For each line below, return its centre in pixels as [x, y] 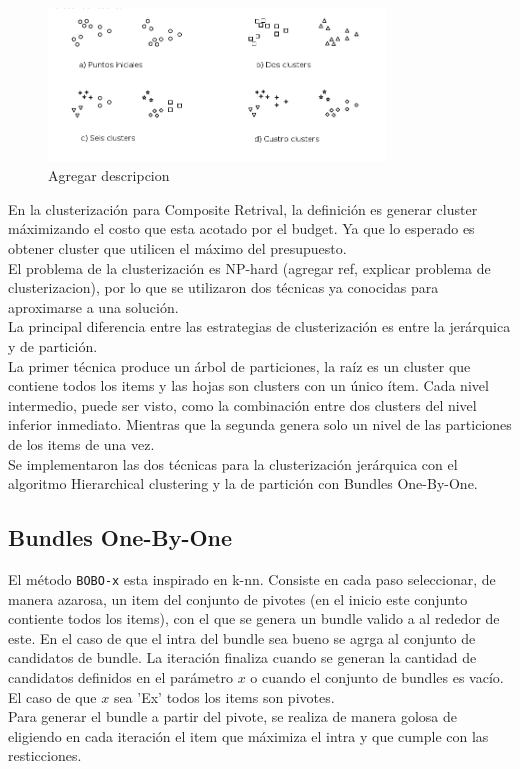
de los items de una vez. [81, 443]
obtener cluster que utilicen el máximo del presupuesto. [177, 248]
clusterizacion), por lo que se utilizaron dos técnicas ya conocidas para [223, 287]
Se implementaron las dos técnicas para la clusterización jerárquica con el [233, 463]
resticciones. [45, 755]
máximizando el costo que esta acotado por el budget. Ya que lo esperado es [241, 228]
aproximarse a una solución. [93, 306]
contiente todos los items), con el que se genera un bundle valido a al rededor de [254, 618]
